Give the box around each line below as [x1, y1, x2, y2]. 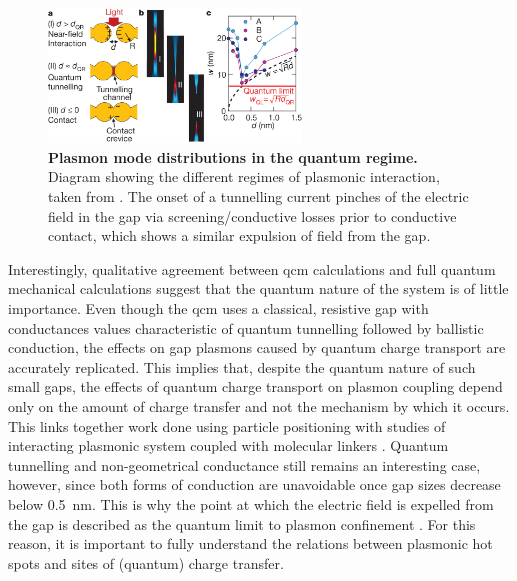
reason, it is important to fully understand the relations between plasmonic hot [8, 533, 493, 554]
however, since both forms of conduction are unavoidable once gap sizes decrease [8, 474, 501, 495]
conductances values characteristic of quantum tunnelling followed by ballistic [8, 317, 484, 338]
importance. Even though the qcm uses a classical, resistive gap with [8, 298, 429, 318]
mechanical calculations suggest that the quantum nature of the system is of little [8, 278, 509, 299]
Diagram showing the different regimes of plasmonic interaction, [48, 166, 440, 187]
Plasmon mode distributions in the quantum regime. [48, 146, 418, 167]
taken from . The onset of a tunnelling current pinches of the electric [48, 186, 469, 207]
